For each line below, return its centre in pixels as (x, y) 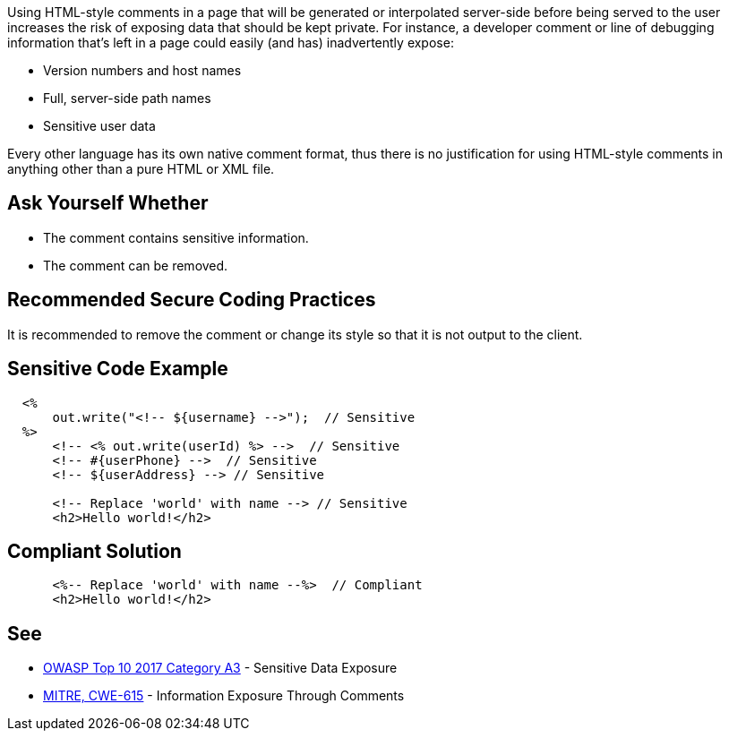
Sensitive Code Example (118, 369)
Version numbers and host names (142, 70)
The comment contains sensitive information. (176, 237)
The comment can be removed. (136, 265)
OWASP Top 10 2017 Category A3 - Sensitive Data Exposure (220, 668)
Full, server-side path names (127, 98)
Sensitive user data (99, 126)
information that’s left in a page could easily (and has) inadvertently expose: (231, 43)
